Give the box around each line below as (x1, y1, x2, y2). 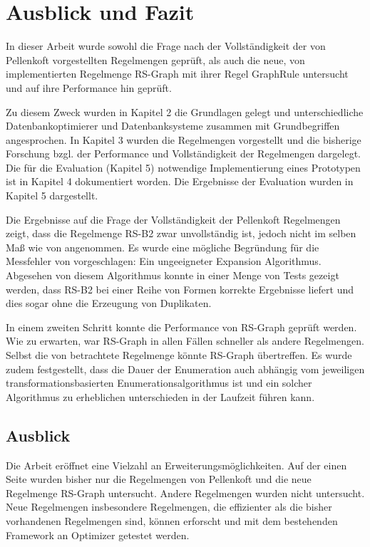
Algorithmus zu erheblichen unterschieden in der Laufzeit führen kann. (6, 389, 315, 404)
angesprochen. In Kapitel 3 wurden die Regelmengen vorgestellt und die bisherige (6, 132, 361, 147)
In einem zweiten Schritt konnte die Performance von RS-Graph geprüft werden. (6, 319, 357, 334)
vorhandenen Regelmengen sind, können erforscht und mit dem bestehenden (6, 513, 338, 528)
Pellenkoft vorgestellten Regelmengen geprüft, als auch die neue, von (6, 52, 305, 67)
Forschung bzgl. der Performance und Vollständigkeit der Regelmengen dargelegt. (6, 146, 361, 161)
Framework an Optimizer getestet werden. (6, 527, 190, 542)
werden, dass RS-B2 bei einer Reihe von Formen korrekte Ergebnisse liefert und (6, 281, 354, 296)
